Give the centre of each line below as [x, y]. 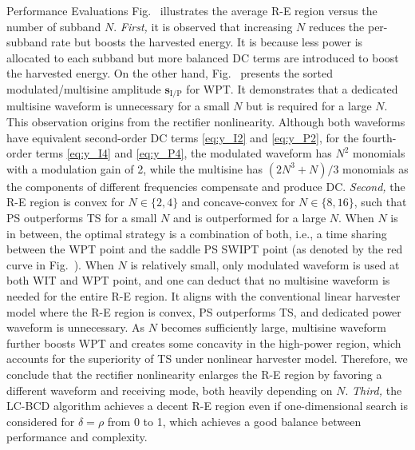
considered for [41, 421]
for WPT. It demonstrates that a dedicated [292, 88]
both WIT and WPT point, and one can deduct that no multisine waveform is [198, 280]
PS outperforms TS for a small [82, 217]
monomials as [375, 168]
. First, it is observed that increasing [203, 26]
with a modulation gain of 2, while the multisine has [135, 168]
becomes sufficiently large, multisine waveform [273, 327]
